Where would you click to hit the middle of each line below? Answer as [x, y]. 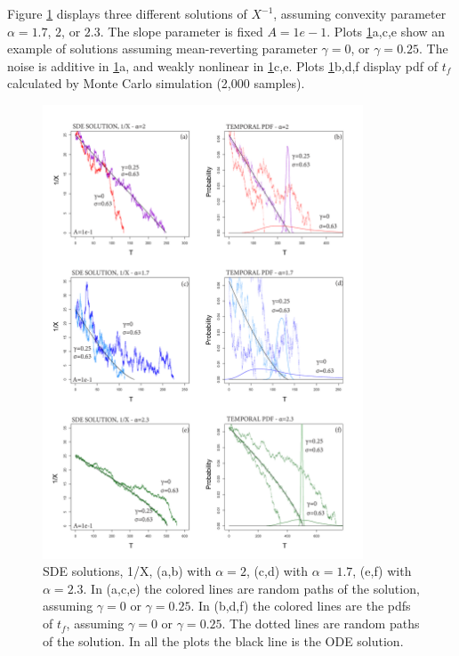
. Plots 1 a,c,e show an [386, 31]
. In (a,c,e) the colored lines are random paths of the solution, [251, 588]
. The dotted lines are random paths [321, 624]
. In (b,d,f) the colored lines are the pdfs [301, 606]
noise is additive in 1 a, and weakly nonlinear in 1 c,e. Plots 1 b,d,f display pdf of [223, 65]
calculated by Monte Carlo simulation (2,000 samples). [156, 83]
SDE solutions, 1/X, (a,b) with [127, 571]
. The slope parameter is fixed [181, 31]
